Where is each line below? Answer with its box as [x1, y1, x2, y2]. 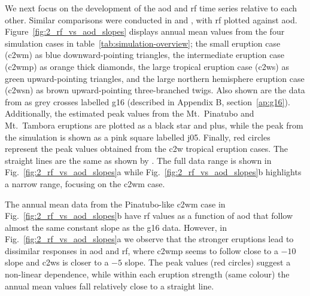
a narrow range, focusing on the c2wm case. [5, 177, 165, 190]
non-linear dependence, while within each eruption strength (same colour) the [5, 268, 290, 280]
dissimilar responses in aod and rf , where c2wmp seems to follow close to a [5, 244, 278, 257]
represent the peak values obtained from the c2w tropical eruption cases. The [5, 142, 288, 155]
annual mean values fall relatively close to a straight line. [5, 279, 214, 292]
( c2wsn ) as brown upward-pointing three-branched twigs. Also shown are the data [5, 84, 305, 96]
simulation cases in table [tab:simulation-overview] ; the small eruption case [5, 36, 281, 49]
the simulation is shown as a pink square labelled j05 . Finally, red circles [5, 130, 271, 143]
